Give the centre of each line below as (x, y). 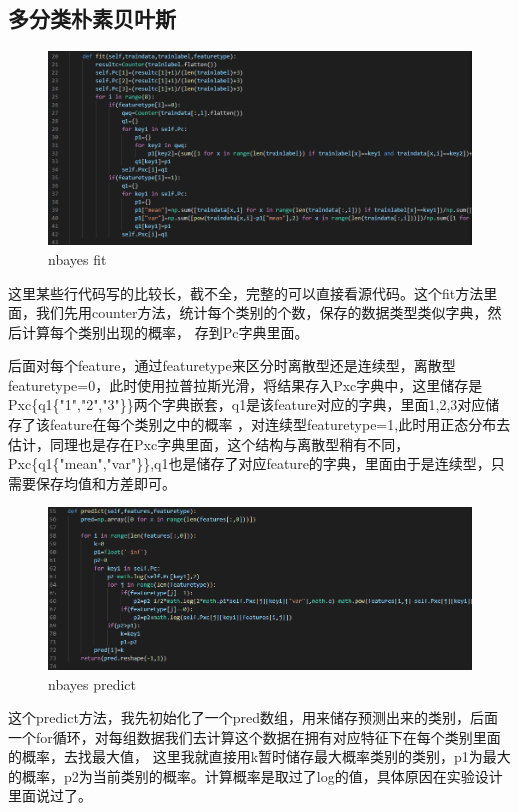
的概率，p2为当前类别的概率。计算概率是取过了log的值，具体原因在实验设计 (255, 775)
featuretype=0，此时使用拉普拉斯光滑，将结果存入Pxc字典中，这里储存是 (245, 384)
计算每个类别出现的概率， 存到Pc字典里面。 (165, 331)
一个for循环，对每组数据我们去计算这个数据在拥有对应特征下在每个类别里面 (254, 736)
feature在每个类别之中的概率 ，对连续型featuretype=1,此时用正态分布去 (280, 424)
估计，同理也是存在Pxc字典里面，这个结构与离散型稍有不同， (209, 443)
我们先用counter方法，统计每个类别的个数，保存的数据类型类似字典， (261, 312)
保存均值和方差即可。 (105, 482)
